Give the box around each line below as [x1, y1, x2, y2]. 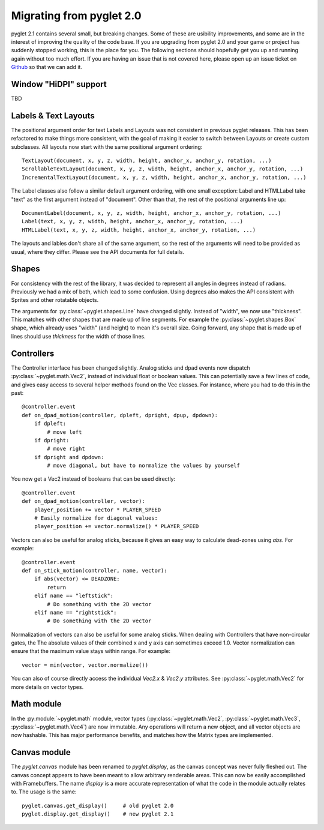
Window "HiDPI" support [11, 79, 107, 89]
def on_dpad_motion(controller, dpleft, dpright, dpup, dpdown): [22, 412, 218, 418]
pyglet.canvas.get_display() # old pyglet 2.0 [22, 802, 174, 809]
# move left [47, 429, 82, 435]
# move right [47, 445, 85, 453]
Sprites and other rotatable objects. [11, 296, 99, 304]
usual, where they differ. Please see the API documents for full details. [11, 248, 185, 255]
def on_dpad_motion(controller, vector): [22, 498, 145, 505]
